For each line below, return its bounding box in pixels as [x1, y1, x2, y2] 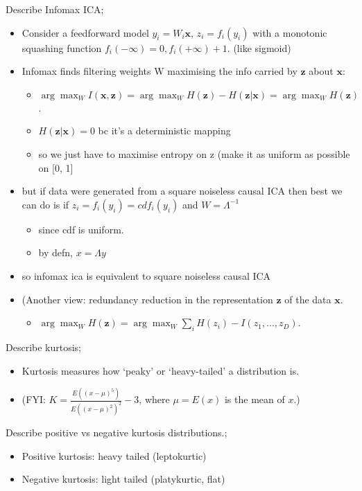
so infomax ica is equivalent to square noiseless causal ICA [21, 268, 271, 283]
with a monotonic [252, 25, 327, 39]
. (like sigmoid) [227, 40, 291, 55]
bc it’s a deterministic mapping [98, 123, 231, 138]
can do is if [21, 197, 69, 211]
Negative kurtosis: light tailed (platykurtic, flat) [21, 472, 225, 486]
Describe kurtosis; [6, 339, 82, 354]
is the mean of [224, 392, 285, 407]
